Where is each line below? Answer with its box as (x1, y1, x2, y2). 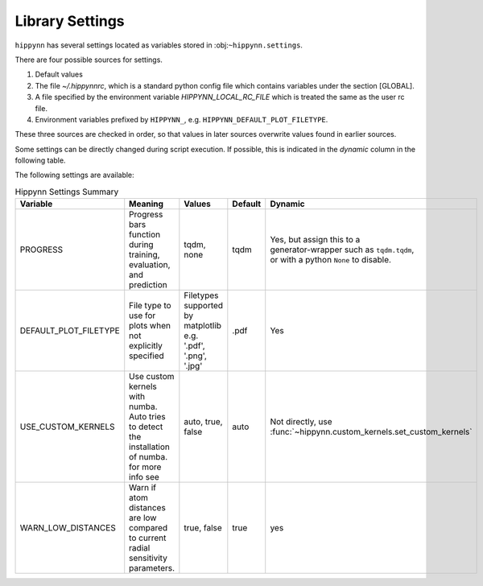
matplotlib (184, 320, 221, 332)
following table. (14, 155, 66, 165)
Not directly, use (270, 416, 333, 427)
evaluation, (129, 259, 171, 270)
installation (129, 441, 171, 452)
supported (184, 300, 224, 312)
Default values (35, 69, 84, 80)
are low (129, 512, 157, 523)
